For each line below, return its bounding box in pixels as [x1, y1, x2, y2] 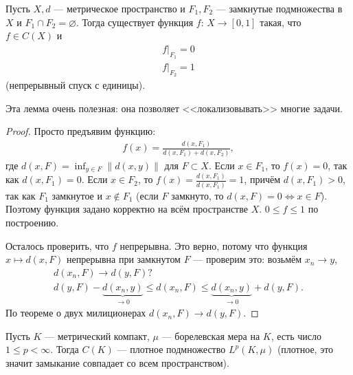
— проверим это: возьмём [193, 252, 302, 266]
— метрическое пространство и [54, 1, 185, 15]
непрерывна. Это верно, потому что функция [119, 238, 308, 253]
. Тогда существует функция [76, 14, 194, 29]
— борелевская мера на [161, 328, 260, 343]
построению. [5, 215, 59, 229]
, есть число [271, 328, 321, 343]
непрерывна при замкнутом [67, 252, 181, 266]
